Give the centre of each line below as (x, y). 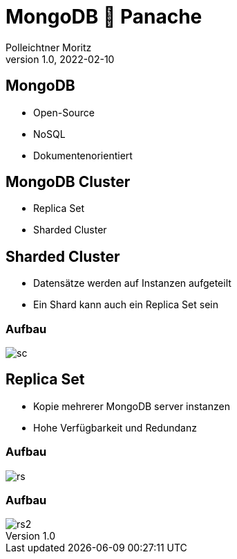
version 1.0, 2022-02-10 (60, 59)
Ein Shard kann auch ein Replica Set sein (126, 305)
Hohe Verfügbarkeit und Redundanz (115, 427)
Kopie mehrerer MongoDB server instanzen (132, 406)
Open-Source (64, 112)
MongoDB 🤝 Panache (104, 17)
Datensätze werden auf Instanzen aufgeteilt (132, 283)
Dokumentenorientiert (83, 155)
